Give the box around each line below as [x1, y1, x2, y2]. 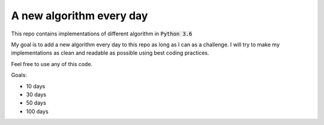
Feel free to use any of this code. [11, 60, 93, 67]
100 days [26, 108, 49, 115]
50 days [26, 99, 46, 106]
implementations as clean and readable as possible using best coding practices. [11, 49, 209, 56]
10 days [26, 82, 45, 90]
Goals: [11, 72, 27, 79]
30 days [26, 91, 46, 98]
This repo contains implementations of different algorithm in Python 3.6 [11, 30, 193, 37]
